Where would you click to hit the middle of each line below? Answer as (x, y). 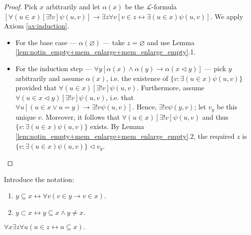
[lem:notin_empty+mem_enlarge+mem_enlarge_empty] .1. (106, 52)
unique (26, 117)
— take (114, 42)
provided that (36, 88)
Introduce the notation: (39, 179)
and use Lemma (171, 42)
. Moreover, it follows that (81, 117)
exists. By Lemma (117, 126)
